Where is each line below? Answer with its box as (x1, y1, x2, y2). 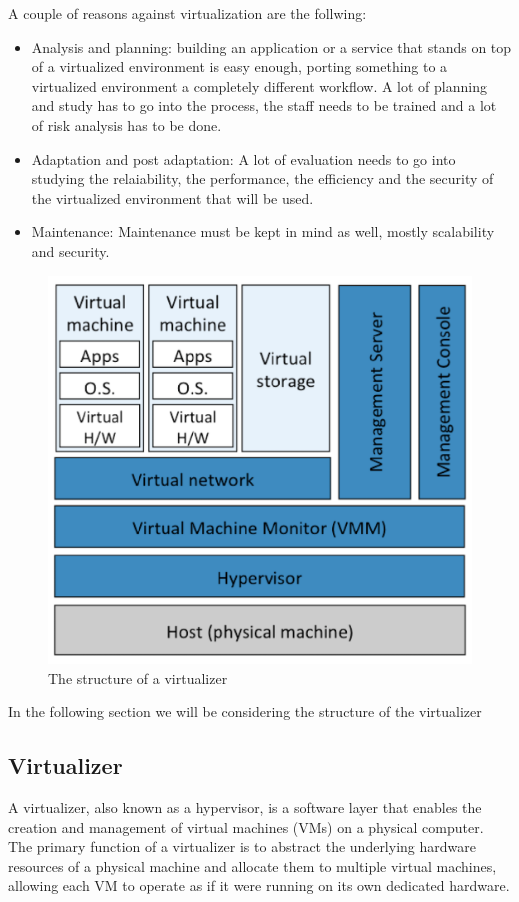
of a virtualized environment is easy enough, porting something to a (31, 56, 448, 77)
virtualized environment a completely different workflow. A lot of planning (31, 75, 487, 96)
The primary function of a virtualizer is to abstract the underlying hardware (8, 836, 476, 857)
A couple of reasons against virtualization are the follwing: (8, 3, 367, 23)
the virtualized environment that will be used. (31, 187, 314, 208)
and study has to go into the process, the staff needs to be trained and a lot (31, 95, 497, 116)
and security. (31, 240, 110, 261)
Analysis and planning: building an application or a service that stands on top (31, 36, 512, 57)
